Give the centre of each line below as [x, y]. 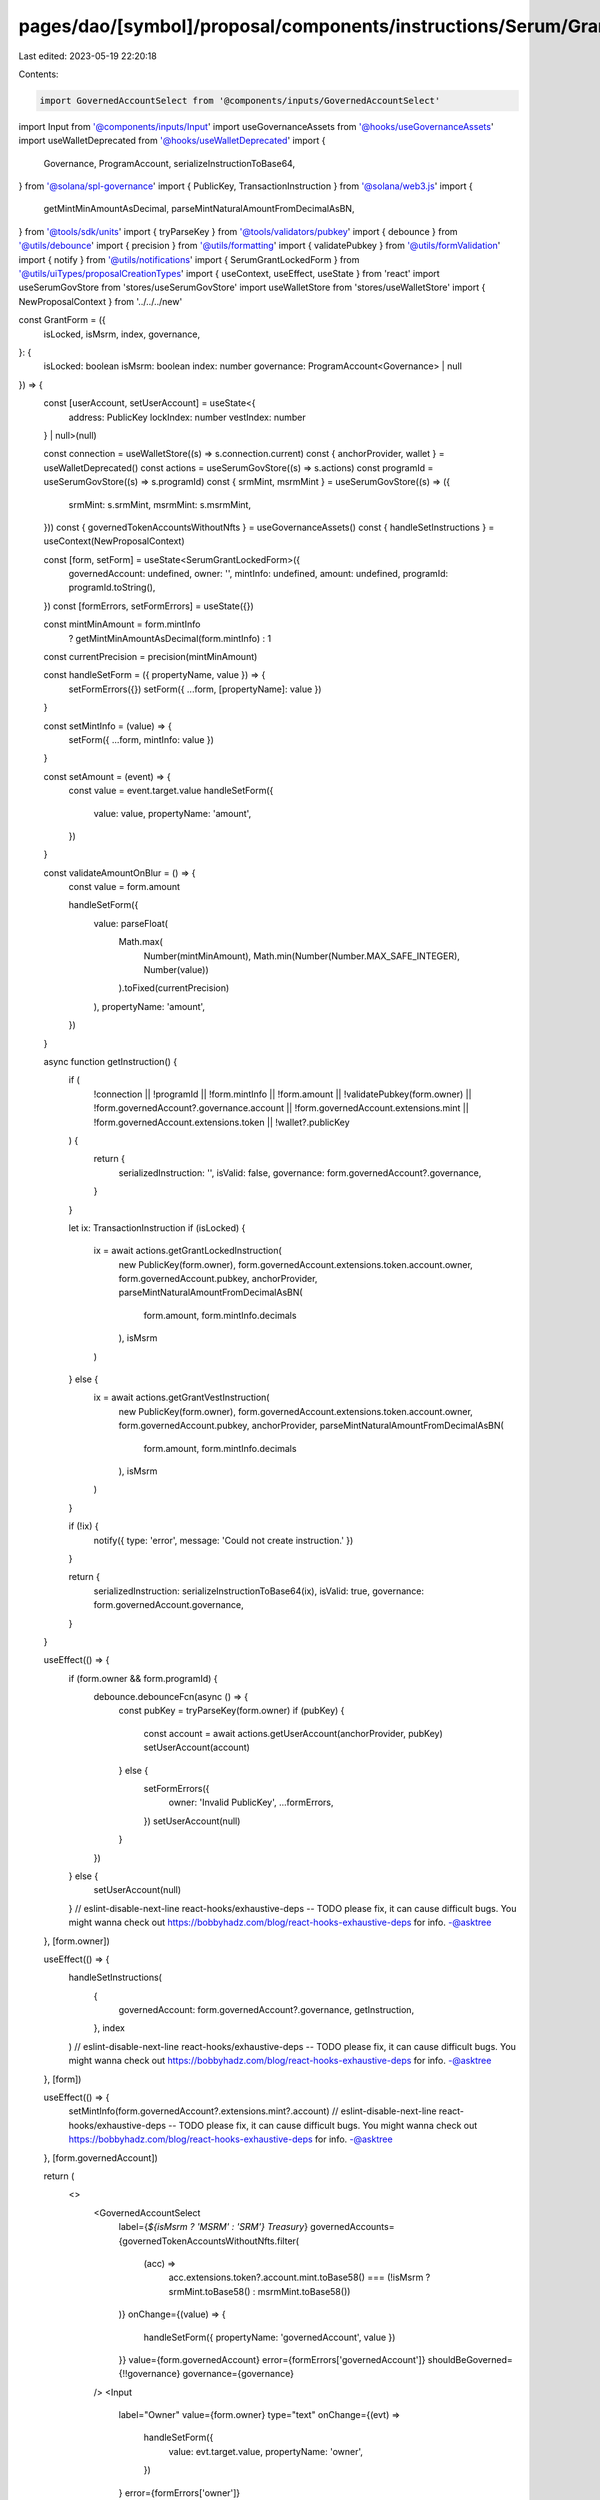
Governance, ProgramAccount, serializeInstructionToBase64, [169, 163]
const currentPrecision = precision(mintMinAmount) [150, 657]
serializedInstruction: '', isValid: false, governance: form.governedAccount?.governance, [300, 1172]
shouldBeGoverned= [470, 2359]
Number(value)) [176, 970]
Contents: [38, 74]
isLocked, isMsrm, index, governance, [121, 334]
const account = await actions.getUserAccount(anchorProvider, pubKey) [293, 1733]
